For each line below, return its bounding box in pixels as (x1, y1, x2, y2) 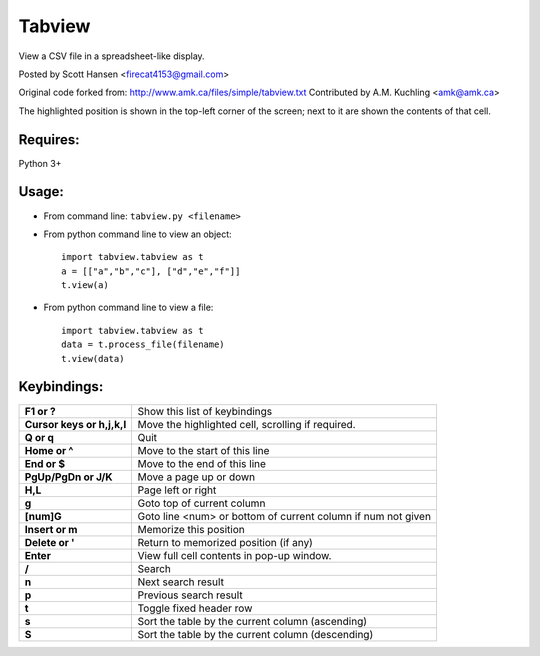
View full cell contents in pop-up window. (137, 548, 332, 562)
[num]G (24, 509, 62, 523)
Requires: (18, 131, 80, 148)
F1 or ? (24, 404, 56, 418)
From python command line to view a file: (43, 301, 214, 314)
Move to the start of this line (137, 443, 270, 457)
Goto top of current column (137, 496, 266, 510)
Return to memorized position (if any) (137, 535, 314, 549)
